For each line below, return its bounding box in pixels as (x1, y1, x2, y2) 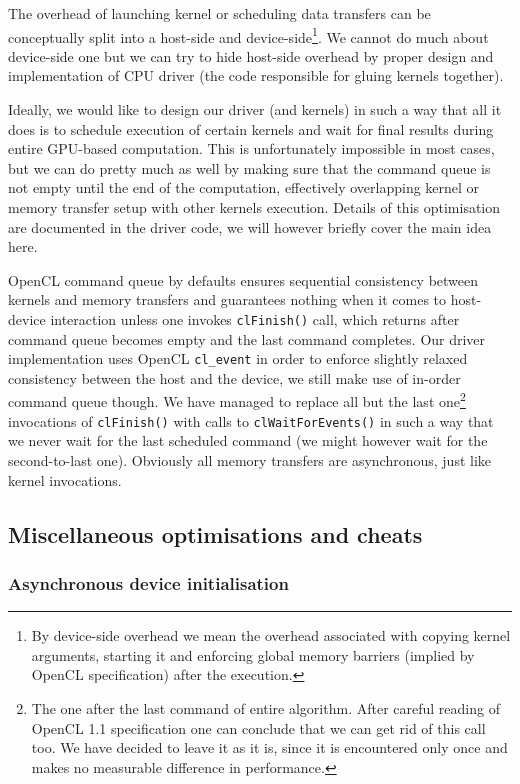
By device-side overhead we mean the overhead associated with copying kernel (31, 625, 511, 646)
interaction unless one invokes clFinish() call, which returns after (50, 308, 460, 329)
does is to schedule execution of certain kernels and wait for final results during (8, 118, 494, 139)
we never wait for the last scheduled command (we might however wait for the (8, 430, 488, 451)
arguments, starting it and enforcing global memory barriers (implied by (31, 644, 475, 665)
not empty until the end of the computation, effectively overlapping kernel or (8, 177, 480, 198)
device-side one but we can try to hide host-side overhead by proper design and (8, 45, 494, 66)
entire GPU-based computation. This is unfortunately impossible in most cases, (8, 138, 495, 159)
